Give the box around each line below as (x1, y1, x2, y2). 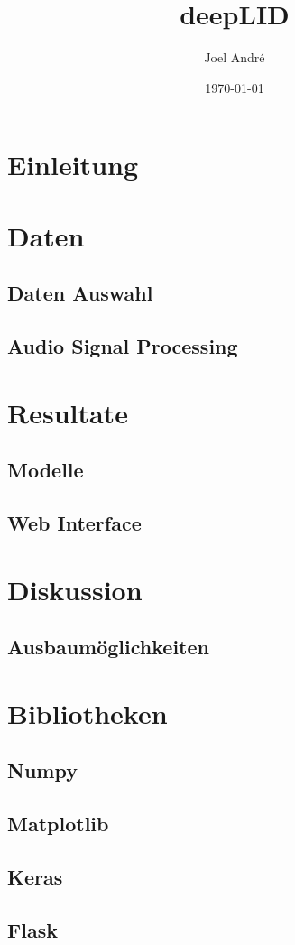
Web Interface (7, 508, 142, 536)
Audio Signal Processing (7, 332, 238, 360)
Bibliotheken (7, 694, 168, 731)
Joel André (204, 48, 265, 67)
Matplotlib (7, 810, 109, 838)
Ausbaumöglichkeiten (7, 633, 209, 661)
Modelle (7, 456, 84, 484)
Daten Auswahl (7, 279, 153, 307)
